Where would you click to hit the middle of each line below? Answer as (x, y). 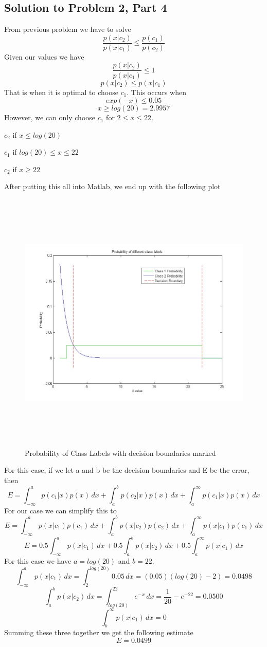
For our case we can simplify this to (60, 510)
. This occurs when (156, 92)
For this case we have (38, 560)
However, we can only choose (50, 117)
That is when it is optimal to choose (61, 92)
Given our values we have (44, 56)
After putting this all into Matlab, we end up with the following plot (112, 186)
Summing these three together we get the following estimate (99, 632)
